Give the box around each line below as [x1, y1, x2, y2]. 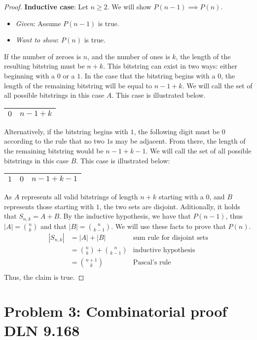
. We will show [107, 1, 151, 11]
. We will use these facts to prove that [111, 221, 226, 231]
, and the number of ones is [87, 51, 170, 61]
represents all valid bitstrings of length [21, 191, 138, 202]
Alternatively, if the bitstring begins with [4, 126, 128, 136]
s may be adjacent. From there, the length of [110, 136, 246, 146]
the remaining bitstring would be [4, 145, 104, 155]
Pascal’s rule [133, 259, 171, 266]
